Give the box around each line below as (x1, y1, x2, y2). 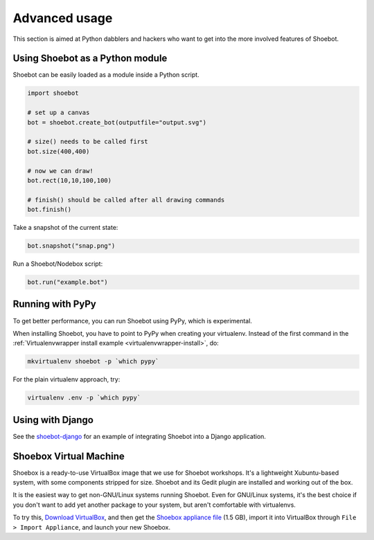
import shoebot (27, 89, 79, 97)
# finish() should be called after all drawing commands (27, 196, 225, 204)
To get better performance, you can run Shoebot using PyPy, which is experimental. (12, 316, 253, 325)
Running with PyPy (12, 298, 96, 310)
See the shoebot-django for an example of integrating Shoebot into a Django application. (12, 432, 267, 440)
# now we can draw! (27, 167, 93, 174)
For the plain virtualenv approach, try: (12, 375, 121, 384)
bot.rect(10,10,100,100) (27, 177, 112, 184)
